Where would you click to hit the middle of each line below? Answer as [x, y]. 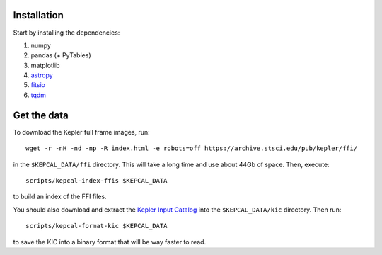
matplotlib [45, 65]
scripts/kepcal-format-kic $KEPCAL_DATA [97, 226]
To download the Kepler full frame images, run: [81, 132]
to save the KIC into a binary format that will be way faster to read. [110, 242]
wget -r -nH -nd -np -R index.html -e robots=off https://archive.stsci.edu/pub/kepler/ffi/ [192, 148]
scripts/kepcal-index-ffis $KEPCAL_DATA [97, 180]
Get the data [41, 115]
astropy [42, 75]
